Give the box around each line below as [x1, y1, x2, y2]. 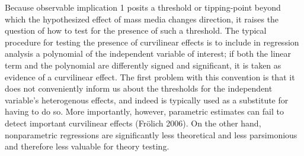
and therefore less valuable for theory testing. [5, 140, 169, 152]
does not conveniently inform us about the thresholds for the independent [5, 82, 273, 95]
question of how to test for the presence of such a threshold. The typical [5, 24, 267, 37]
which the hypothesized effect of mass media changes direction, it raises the [5, 12, 279, 25]
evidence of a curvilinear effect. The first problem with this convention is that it [5, 70, 295, 83]
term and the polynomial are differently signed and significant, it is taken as [5, 58, 281, 71]
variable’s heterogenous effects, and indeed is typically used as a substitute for [5, 93, 289, 106]
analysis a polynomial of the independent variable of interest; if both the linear [5, 47, 292, 60]
